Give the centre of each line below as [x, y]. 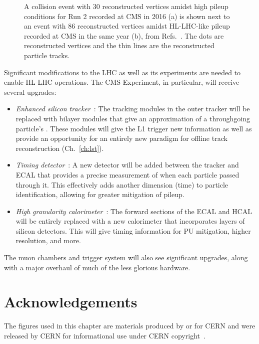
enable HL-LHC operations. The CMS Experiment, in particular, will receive [122, 82]
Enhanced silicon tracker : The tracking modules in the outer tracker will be [133, 109]
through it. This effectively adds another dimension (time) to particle [122, 184]
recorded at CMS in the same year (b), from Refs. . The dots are [124, 35]
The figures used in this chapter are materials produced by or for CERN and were [130, 326]
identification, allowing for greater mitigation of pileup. [100, 194]
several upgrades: [30, 92]
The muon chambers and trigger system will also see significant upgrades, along [126, 257]
